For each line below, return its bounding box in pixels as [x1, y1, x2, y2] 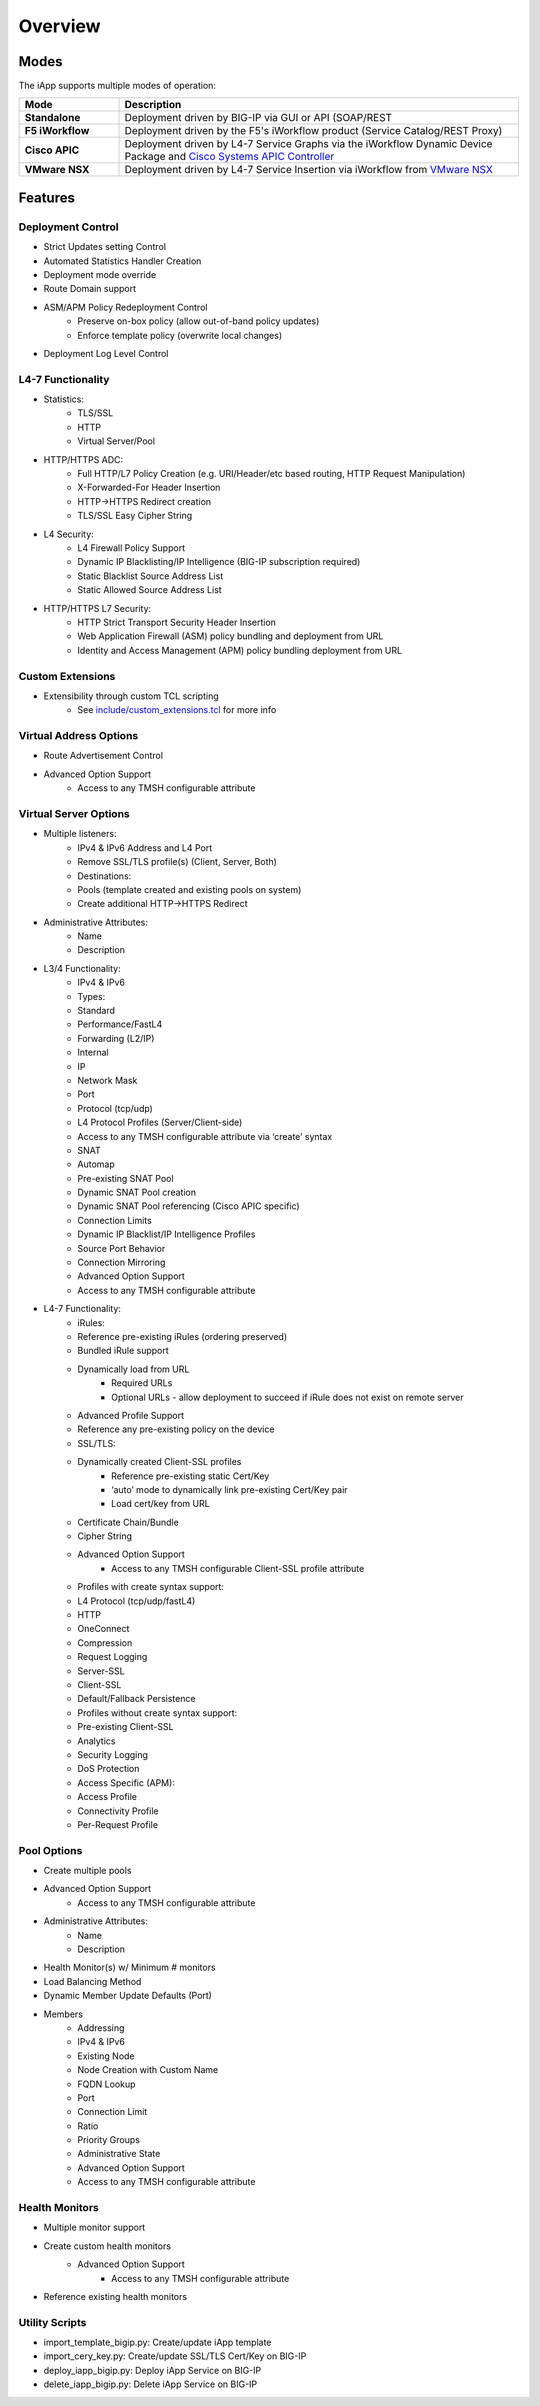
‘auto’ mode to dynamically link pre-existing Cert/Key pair [111, 1483, 349, 1495]
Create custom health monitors [43, 2240, 172, 2252]
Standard [77, 1005, 115, 1017]
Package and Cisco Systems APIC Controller [124, 150, 335, 164]
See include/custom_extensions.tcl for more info [77, 704, 277, 716]
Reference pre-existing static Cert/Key [111, 1470, 270, 1482]
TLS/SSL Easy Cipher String [77, 510, 193, 522]
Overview [18, 15, 101, 37]
